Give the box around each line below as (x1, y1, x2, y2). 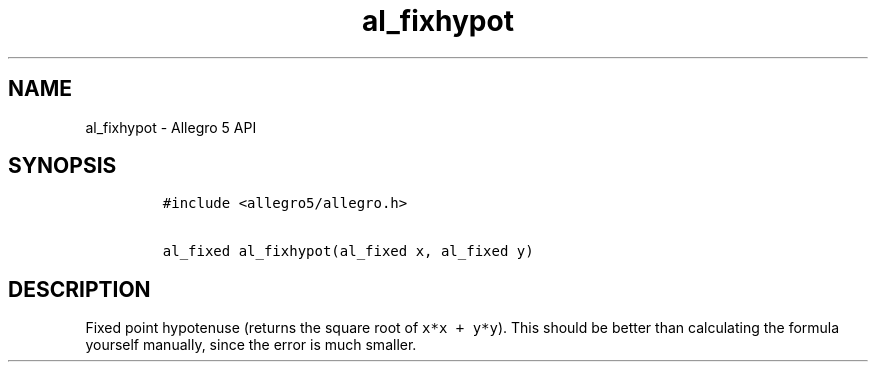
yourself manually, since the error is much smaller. (85, 336, 417, 354)
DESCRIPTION (8, 276, 151, 302)
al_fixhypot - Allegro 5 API (85, 118, 257, 136)
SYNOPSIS (8, 153, 117, 179)
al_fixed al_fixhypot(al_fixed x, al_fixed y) (162, 243, 534, 260)
